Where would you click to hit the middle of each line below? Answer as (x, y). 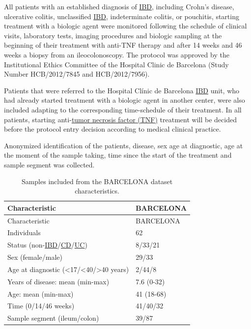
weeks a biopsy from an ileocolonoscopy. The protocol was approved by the (117, 54)
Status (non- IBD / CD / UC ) (47, 245)
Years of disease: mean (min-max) (58, 281)
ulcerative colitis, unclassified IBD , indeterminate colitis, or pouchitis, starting (122, 16)
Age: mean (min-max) (41, 293)
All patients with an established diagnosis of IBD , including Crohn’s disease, (119, 6)
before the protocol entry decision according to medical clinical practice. (112, 129)
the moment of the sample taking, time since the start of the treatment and (118, 155)
